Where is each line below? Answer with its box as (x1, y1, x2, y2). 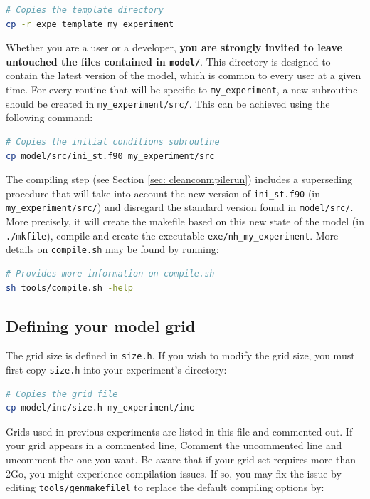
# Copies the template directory (6, 5, 164, 15)
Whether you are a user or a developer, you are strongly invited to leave (6, 40, 342, 55)
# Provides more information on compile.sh (6, 268, 215, 279)
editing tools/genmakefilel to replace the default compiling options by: (6, 480, 324, 495)
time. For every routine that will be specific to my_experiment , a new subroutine (6, 82, 358, 97)
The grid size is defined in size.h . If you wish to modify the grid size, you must (6, 348, 355, 363)
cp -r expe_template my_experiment (6, 19, 174, 29)
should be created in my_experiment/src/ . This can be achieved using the (6, 96, 330, 110)
